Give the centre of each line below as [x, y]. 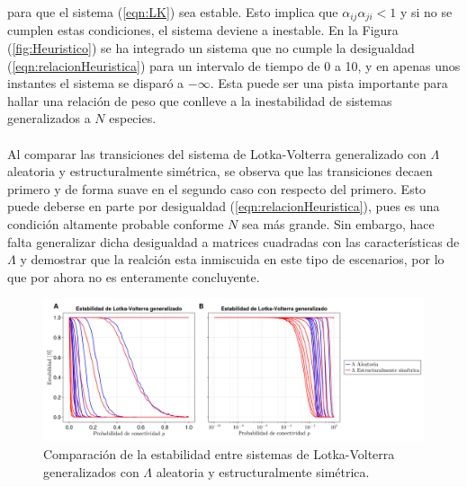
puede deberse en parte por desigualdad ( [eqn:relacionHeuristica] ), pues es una [224, 206]
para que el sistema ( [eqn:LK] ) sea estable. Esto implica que [173, 12]
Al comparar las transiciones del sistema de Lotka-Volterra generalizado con [217, 153]
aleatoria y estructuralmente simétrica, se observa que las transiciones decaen [220, 171]
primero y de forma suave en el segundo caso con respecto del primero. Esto [217, 188]
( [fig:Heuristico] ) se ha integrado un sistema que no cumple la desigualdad [211, 48]
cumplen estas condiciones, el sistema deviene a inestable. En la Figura [203, 30]
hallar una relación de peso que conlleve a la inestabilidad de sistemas [200, 100]
